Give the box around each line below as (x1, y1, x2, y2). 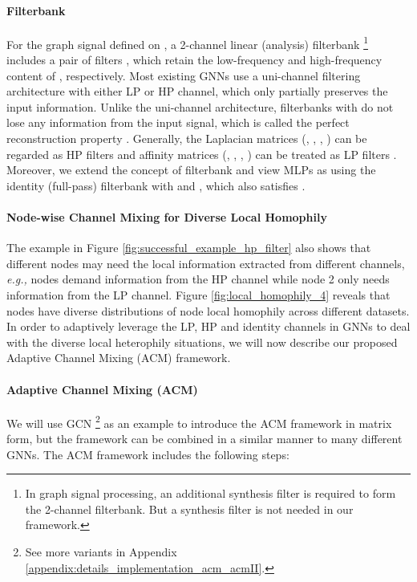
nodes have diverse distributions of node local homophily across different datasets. (6, 302, 410, 319)
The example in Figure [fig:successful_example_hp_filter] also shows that (6, 239, 371, 256)
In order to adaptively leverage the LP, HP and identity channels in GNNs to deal (6, 318, 411, 335)
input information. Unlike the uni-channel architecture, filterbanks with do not (6, 98, 394, 115)
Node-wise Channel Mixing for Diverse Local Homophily (6, 208, 327, 225)
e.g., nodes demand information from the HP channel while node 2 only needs (6, 271, 390, 287)
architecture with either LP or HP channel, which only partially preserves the (6, 83, 388, 100)
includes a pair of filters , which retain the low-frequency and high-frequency (6, 51, 383, 68)
